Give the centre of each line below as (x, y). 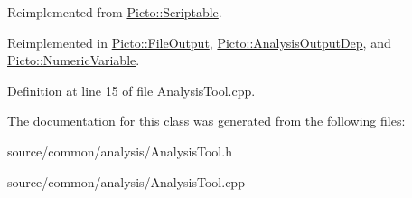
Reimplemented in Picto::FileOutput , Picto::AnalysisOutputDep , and (199, 42)
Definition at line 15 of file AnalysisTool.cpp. (131, 90)
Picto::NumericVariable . (74, 60)
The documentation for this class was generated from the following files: (206, 121)
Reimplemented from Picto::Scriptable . (115, 12)
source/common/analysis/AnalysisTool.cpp (126, 181)
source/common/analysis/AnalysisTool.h (120, 151)
